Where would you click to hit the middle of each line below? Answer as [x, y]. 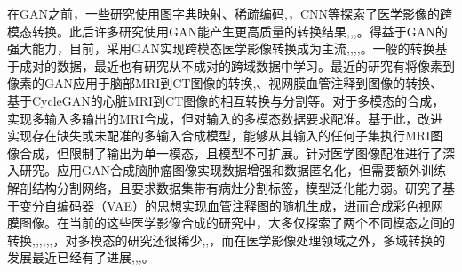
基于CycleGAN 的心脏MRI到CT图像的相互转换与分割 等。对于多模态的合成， [226, 100]
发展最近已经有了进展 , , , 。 [81, 257]
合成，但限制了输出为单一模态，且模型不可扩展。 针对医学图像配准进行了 [231, 152]
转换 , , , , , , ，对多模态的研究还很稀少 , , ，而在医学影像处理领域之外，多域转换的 [227, 240]
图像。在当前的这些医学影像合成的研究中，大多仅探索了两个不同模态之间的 [237, 223]
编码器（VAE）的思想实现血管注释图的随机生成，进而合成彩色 [237, 205]
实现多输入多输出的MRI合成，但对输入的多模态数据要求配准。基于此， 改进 [225, 118]
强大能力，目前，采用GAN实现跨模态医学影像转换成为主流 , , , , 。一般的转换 [221, 48]
